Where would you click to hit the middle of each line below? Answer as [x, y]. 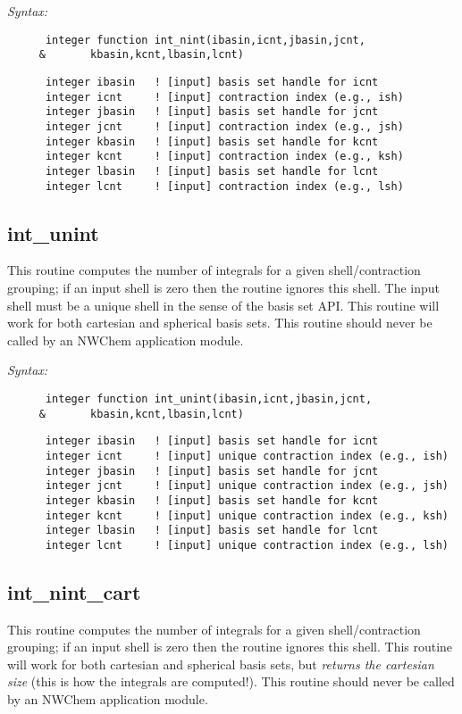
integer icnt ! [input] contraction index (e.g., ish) [224, 97]
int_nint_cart [74, 591]
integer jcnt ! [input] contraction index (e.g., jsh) [224, 126]
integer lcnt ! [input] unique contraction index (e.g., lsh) [247, 545]
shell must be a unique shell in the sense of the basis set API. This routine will [223, 305]
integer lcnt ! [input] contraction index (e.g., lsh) [224, 186]
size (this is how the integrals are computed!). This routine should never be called [231, 681]
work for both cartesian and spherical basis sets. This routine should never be [220, 323]
